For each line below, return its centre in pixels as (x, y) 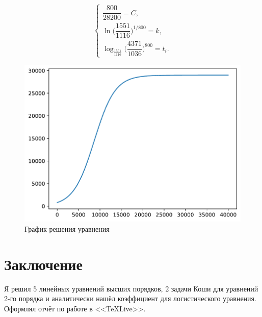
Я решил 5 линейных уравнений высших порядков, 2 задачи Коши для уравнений (131, 288)
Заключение (43, 264)
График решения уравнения (67, 228)
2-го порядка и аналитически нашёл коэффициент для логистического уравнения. (130, 298)
